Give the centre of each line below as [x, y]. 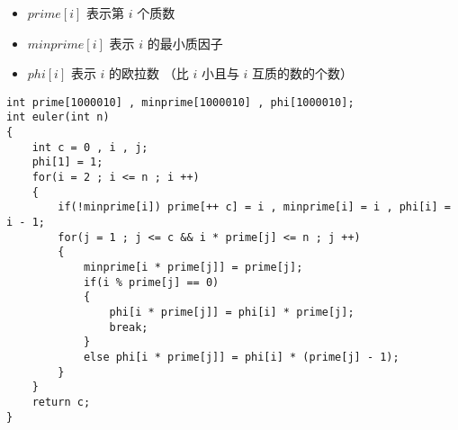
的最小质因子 [185, 43]
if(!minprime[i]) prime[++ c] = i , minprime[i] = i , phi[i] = [254, 207]
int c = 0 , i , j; [90, 147]
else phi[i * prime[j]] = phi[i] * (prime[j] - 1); [241, 357]
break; [129, 327]
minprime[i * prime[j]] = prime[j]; [193, 267]
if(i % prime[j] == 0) [151, 282]
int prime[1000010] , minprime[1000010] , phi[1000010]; [180, 102]
